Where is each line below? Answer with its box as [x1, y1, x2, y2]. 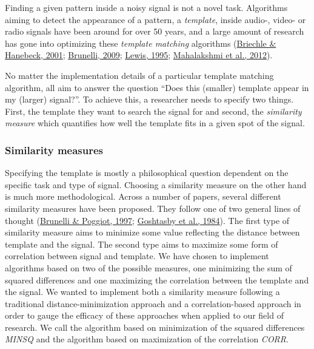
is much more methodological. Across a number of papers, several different [5, 190, 281, 203]
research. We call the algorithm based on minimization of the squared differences [5, 320, 305, 333]
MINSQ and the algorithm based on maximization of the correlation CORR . [5, 333, 289, 345]
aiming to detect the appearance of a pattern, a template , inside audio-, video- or [5, 13, 306, 25]
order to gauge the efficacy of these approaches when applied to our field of [5, 309, 284, 322]
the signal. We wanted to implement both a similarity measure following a [5, 285, 280, 298]
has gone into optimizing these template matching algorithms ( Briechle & [5, 36, 276, 49]
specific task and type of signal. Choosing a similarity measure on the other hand [5, 178, 307, 191]
